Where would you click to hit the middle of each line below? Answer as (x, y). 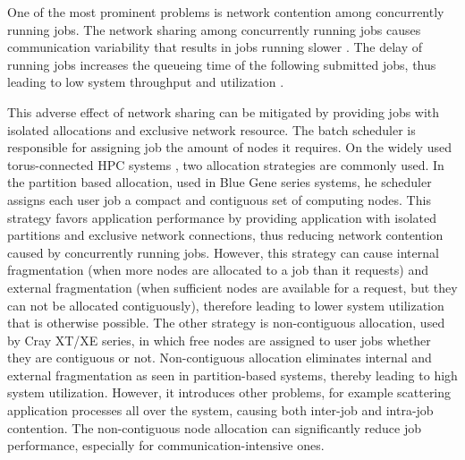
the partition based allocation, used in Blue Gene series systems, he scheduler (220, 182)
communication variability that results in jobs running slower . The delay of (215, 47)
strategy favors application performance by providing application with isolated (222, 217)
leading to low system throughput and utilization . (146, 82)
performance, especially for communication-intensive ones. (166, 445)
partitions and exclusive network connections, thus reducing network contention (225, 235)
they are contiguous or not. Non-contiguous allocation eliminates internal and (220, 358)
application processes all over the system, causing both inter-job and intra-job (220, 410)
